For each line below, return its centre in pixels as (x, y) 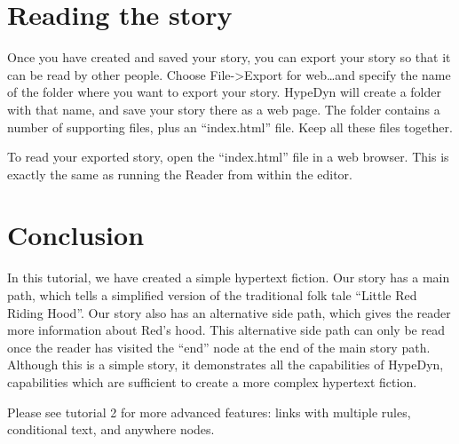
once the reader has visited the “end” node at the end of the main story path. (219, 347)
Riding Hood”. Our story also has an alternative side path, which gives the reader (229, 312)
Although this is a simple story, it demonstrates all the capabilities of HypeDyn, (226, 365)
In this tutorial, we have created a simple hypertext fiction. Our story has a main (229, 277)
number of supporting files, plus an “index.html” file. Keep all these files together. (230, 127)
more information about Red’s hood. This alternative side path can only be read (226, 330)
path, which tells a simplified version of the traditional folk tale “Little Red (212, 295)
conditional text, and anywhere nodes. (111, 429)
